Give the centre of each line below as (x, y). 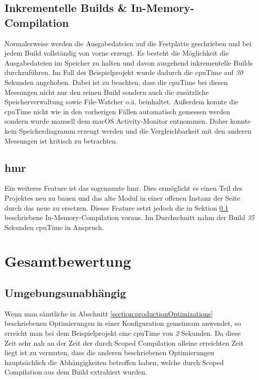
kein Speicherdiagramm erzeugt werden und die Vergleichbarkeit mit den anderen (128, 130)
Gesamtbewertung (68, 261)
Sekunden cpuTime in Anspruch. (54, 227)
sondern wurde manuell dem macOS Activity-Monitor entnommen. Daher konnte (128, 121)
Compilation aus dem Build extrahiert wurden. (76, 372)
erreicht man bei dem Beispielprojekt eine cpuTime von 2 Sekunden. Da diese (123, 333)
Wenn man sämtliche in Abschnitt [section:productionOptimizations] (109, 313)
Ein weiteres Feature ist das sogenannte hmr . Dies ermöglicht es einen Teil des (124, 188)
